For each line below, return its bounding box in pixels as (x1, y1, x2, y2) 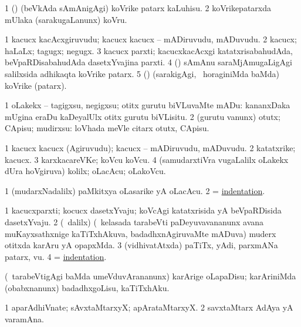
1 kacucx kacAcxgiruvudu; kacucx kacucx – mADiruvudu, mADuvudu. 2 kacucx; (5, 33, 297, 45)
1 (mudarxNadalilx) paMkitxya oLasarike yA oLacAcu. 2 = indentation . (5, 184, 265, 196)
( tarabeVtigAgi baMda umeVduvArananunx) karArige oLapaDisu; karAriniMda (5, 270, 296, 282)
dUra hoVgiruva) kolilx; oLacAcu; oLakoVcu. (5, 165, 166, 177)
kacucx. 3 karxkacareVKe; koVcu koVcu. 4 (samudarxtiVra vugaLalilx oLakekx (5, 153, 289, 165)
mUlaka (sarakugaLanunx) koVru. (5, 13, 127, 25)
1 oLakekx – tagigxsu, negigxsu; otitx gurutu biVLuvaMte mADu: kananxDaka (5, 99, 290, 111)
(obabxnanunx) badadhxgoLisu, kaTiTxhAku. (5, 281, 170, 293)
